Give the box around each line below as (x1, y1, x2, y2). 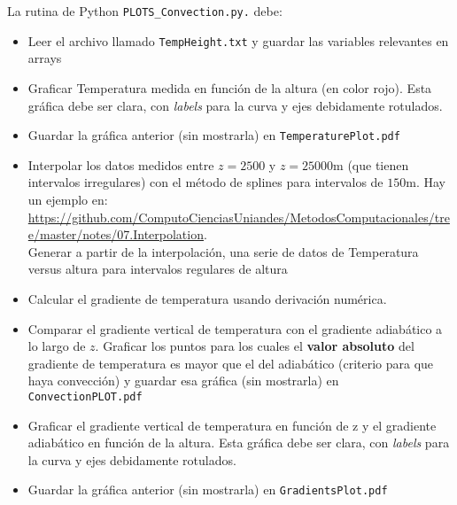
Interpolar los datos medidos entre (27, 155, 214, 174)
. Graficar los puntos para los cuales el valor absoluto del (95, 337, 414, 355)
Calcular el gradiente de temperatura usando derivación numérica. (27, 289, 387, 307)
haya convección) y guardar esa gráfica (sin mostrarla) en (27, 371, 339, 390)
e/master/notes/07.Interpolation (27, 225, 204, 244)
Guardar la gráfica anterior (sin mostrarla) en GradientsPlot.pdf (27, 480, 388, 499)
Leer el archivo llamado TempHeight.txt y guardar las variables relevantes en (27, 31, 449, 50)
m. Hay (406, 173, 445, 191)
